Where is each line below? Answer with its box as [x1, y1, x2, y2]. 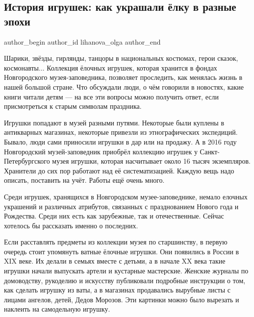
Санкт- [200, 146, 220, 156]
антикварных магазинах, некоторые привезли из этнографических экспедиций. [4, 127, 238, 137]
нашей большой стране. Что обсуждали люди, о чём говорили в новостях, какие [4, 81, 244, 92]
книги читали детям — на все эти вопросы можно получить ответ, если [4, 91, 219, 101]
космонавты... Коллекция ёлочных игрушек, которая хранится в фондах [4, 62, 217, 73]
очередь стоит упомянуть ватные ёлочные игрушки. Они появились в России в [4, 246, 239, 256]
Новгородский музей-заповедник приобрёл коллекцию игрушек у [4, 146, 198, 156]
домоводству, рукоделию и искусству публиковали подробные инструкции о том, [4, 275, 246, 285]
